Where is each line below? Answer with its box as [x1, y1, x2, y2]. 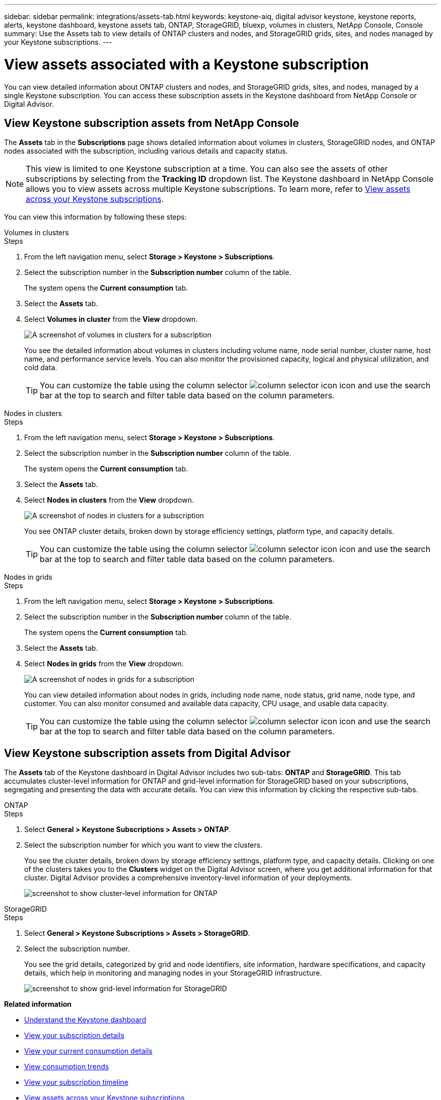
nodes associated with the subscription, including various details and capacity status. [4, 147, 288, 156]
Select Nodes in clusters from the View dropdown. [24, 496, 194, 505]
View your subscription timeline [24, 1078, 129, 1087]
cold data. [24, 363, 57, 372]
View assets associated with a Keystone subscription [4, 55, 369, 73]
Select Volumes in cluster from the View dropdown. [24, 315, 198, 324]
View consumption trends [24, 1062, 109, 1071]
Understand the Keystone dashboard [24, 1015, 146, 1024]
